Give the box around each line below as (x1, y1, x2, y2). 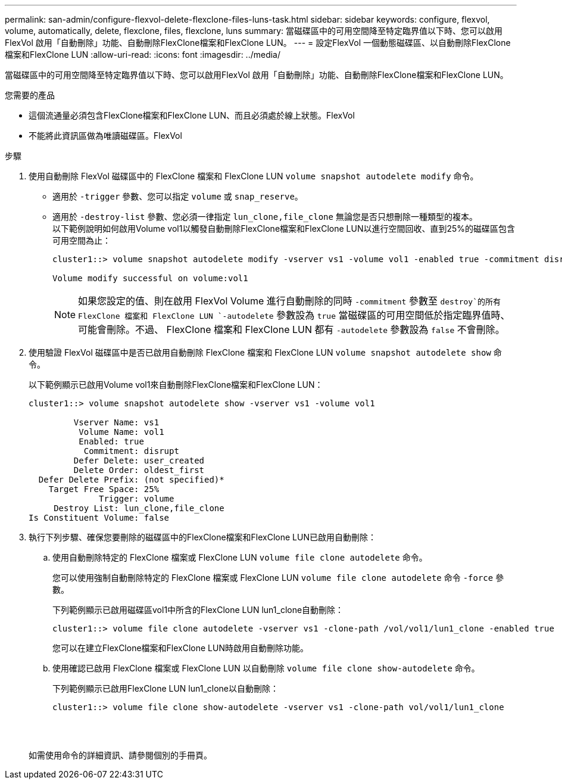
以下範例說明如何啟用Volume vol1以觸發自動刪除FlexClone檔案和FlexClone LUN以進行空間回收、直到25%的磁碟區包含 (52, 223, 516, 234)
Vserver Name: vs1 (73, 418, 160, 427)
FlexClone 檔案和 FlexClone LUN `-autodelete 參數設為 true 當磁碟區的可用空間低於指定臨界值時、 (78, 309, 510, 321)
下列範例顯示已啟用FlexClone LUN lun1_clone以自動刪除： (52, 683, 279, 693)
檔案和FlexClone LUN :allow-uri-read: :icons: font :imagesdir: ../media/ (5, 49, 281, 60)
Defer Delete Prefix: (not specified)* (38, 475, 224, 484)
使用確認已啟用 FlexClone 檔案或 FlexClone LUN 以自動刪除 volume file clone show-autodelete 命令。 (52, 663, 480, 673)
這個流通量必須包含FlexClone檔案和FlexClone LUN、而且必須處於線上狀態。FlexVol (29, 110, 355, 120)
